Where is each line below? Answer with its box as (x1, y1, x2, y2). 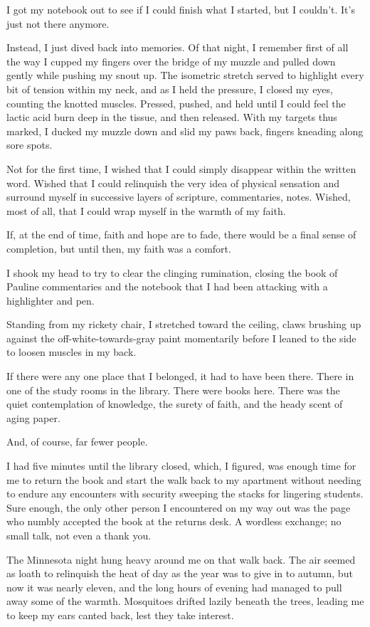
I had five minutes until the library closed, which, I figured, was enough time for (6, 458, 356, 473)
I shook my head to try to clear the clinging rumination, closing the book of (6, 265, 338, 280)
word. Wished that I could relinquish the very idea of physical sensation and (6, 175, 339, 190)
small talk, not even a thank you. (6, 528, 152, 542)
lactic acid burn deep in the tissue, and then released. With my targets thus (6, 110, 337, 125)
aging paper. (6, 410, 60, 425)
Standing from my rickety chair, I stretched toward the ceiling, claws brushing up (6, 317, 361, 332)
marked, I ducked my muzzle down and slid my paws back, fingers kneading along (6, 123, 364, 138)
